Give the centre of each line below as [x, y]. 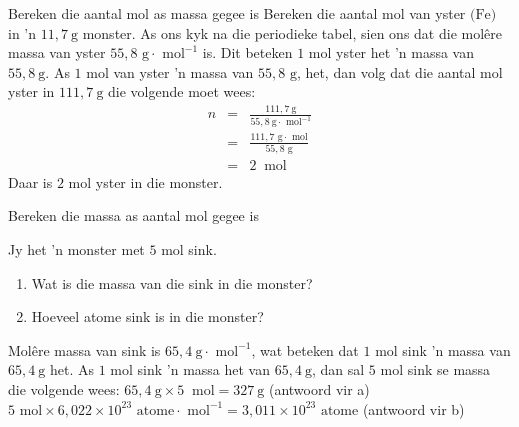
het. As [72, 369]
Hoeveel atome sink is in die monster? [147, 316]
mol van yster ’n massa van [170, 71]
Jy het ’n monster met [76, 249]
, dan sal [338, 369]
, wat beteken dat [305, 349]
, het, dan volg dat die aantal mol [399, 71]
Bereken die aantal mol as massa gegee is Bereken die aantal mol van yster [237, 13]
